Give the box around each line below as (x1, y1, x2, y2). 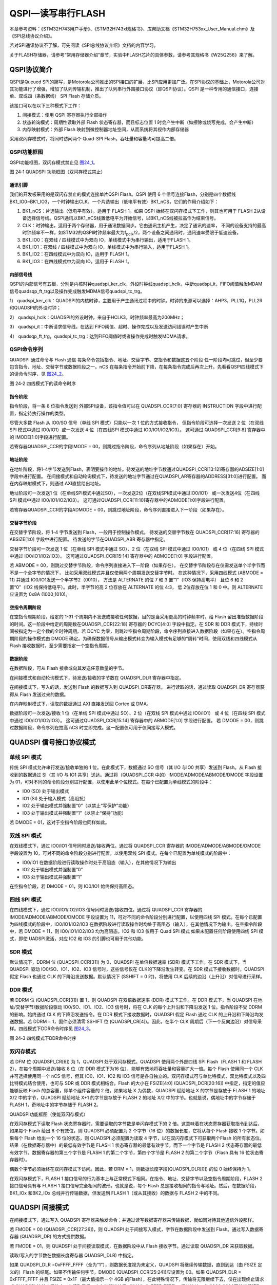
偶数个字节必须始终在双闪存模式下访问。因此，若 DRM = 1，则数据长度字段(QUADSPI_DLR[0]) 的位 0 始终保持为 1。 (9, 1166, 254, 1172)
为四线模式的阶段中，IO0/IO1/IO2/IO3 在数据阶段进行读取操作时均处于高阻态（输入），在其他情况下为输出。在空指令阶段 (9, 921, 263, 927)
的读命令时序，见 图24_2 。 (9, 371, 67, 377)
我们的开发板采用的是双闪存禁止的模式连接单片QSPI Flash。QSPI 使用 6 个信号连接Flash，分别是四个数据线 (9, 191, 236, 197)
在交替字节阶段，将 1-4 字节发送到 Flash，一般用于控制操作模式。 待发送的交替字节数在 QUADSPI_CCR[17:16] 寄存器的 (9, 529, 260, 535)
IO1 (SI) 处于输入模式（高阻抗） (22, 795, 88, 801)
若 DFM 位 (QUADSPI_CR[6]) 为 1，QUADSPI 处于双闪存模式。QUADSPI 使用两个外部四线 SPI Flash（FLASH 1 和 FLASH (9, 1058, 262, 1064)
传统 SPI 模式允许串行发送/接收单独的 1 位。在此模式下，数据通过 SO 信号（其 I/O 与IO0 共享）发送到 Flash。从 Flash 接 (9, 764, 262, 770)
